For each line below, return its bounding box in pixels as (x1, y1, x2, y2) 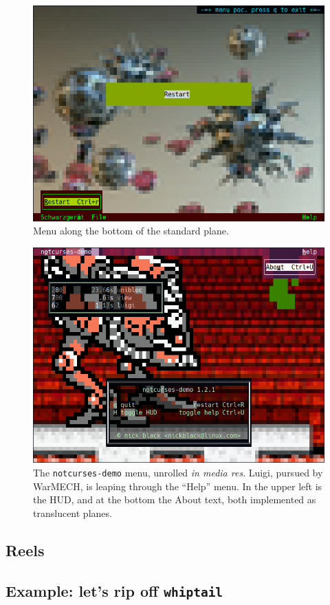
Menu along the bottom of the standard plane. (33, 223, 229, 238)
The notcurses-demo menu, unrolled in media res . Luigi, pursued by (33, 465, 323, 479)
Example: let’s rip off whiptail (5, 580, 223, 601)
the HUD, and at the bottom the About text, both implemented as (33, 492, 316, 507)
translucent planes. (33, 505, 112, 520)
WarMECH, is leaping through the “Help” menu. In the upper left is (33, 478, 322, 493)
